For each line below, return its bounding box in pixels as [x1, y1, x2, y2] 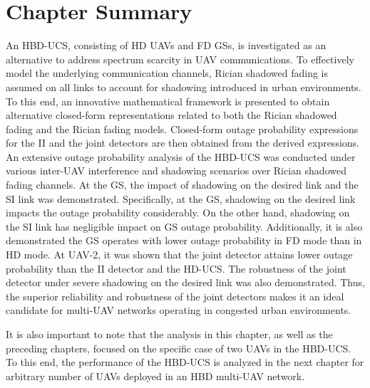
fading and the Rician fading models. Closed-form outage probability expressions [6, 121, 359, 136]
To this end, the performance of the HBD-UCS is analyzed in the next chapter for [6, 355, 364, 369]
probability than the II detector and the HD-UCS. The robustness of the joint [6, 261, 346, 276]
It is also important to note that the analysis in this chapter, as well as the [6, 327, 333, 341]
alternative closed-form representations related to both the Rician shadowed [6, 108, 337, 122]
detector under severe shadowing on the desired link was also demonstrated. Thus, [6, 275, 365, 290]
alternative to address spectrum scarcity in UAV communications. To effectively [6, 51, 354, 66]
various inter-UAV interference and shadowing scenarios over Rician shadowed [6, 163, 346, 178]
